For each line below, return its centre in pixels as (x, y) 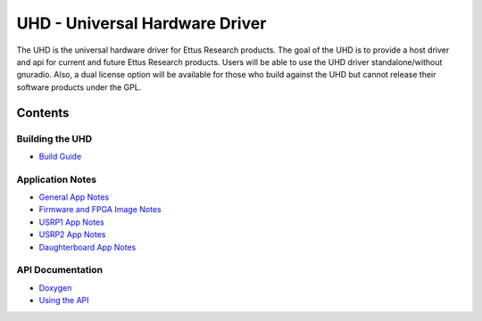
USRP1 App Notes (71, 222)
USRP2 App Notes (72, 235)
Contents (43, 113)
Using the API (64, 300)
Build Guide (60, 156)
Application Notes (57, 179)
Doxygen (55, 288)
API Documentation (60, 270)
